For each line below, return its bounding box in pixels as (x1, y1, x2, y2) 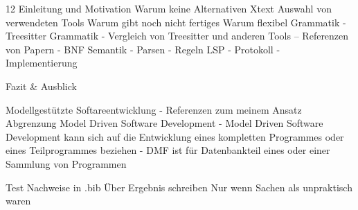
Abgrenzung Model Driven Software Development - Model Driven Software (6, 116, 323, 130)
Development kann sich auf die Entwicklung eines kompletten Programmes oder (6, 129, 344, 143)
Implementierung (6, 55, 78, 70)
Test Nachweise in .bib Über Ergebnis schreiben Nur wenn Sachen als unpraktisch (6, 180, 352, 194)
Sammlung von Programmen (6, 156, 127, 170)
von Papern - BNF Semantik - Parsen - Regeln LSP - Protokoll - (6, 42, 280, 56)
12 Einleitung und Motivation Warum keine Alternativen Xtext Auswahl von (6, 1, 332, 15)
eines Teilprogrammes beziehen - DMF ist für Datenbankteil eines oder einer (6, 143, 330, 157)
